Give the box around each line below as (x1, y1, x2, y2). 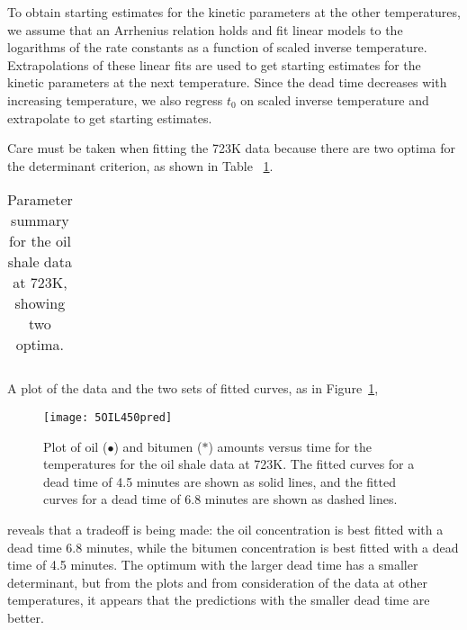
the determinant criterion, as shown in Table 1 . (7, 156, 274, 175)
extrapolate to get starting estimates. (7, 108, 212, 127)
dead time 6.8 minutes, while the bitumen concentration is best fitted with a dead (7, 537, 459, 556)
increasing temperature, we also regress (7, 90, 223, 109)
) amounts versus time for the (208, 436, 372, 455)
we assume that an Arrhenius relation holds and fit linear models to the (7, 20, 403, 39)
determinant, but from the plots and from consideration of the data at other (7, 572, 428, 591)
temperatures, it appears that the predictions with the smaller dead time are (7, 590, 430, 609)
